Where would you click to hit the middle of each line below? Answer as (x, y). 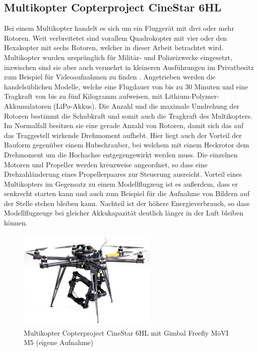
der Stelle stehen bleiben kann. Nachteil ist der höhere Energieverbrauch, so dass (127, 203)
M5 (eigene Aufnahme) (59, 342)
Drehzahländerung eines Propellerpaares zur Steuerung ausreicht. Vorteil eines (123, 174)
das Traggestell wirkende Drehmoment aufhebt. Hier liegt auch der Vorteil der (123, 135)
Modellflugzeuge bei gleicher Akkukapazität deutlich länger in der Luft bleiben (124, 213)
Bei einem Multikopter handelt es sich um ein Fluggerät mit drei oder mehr (119, 28)
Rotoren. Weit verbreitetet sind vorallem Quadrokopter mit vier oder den (116, 37)
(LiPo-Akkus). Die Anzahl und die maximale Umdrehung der (146, 105)
